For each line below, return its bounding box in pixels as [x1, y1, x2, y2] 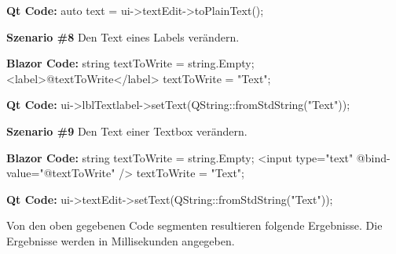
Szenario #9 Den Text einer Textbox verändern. [6, 122, 247, 139]
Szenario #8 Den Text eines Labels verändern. [6, 28, 240, 45]
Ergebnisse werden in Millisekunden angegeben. [6, 232, 235, 249]
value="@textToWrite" [6, 165, 115, 181]
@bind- [356, 149, 390, 165]
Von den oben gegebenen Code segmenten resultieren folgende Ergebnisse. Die [6, 217, 383, 234]
